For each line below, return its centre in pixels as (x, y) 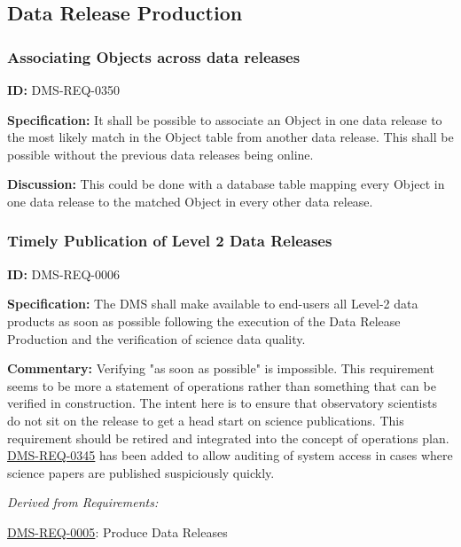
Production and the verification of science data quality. (156, 338)
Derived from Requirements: (83, 502)
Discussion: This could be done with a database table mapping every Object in (226, 184)
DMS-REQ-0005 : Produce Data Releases (117, 531)
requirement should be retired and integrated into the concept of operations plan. (228, 438)
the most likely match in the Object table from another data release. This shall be (230, 137)
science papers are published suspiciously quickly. (141, 472)
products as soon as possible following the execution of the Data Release (204, 320)
